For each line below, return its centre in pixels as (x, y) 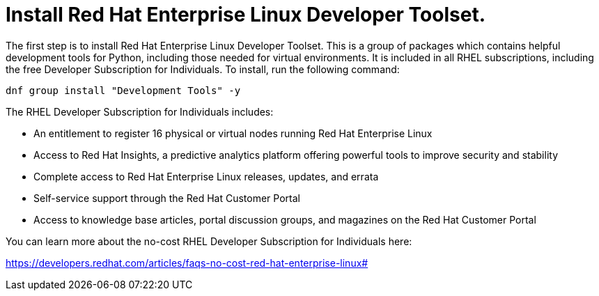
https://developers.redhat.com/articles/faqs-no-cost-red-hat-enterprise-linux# (187, 263)
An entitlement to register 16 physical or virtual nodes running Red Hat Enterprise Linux (233, 133)
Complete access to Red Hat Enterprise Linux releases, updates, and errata (206, 176)
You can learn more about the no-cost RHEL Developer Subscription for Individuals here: (209, 241)
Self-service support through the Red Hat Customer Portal (167, 198)
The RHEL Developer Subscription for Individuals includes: (140, 111)
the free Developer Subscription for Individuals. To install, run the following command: (203, 69)
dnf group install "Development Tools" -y (123, 90)
